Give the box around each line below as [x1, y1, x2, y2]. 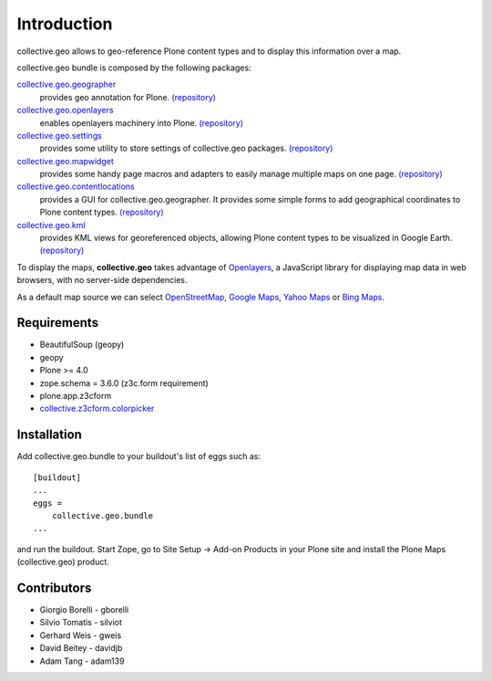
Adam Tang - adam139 [39, 655, 125, 666]
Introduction [16, 14, 113, 34]
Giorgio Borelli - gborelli [39, 603, 129, 615]
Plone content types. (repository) [39, 206, 164, 218]
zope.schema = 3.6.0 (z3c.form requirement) [39, 377, 209, 388]
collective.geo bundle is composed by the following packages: [16, 62, 251, 73]
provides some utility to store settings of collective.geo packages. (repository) [39, 142, 333, 154]
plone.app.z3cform [39, 391, 112, 402]
